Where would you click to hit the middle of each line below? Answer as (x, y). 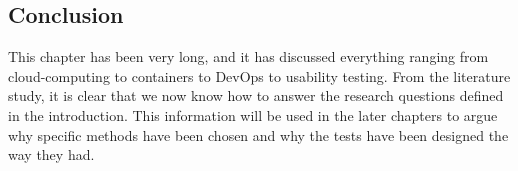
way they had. (51, 154)
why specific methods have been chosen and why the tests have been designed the (258, 134)
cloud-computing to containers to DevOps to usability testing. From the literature (259, 75)
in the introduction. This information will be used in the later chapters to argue (253, 114)
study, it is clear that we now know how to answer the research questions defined (256, 95)
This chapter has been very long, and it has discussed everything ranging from (248, 56)
